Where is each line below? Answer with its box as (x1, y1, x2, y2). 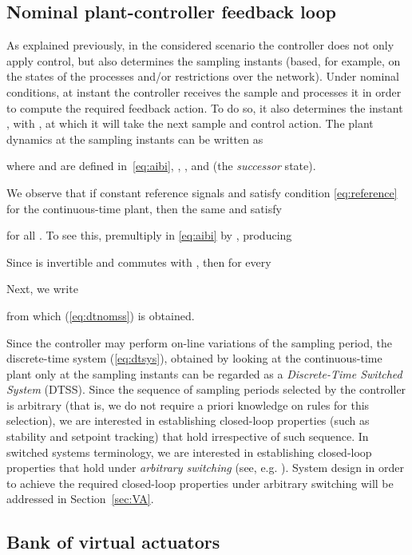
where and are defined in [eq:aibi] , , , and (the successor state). (6, 157, 316, 174)
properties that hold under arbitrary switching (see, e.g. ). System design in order (6, 459, 404, 476)
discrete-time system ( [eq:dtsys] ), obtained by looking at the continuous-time (6, 350, 382, 367)
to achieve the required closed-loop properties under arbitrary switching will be (6, 474, 394, 491)
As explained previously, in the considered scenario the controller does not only (6, 37, 394, 54)
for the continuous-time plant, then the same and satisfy (6, 200, 282, 216)
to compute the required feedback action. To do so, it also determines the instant (6, 99, 403, 116)
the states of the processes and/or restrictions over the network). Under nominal (6, 68, 399, 85)
